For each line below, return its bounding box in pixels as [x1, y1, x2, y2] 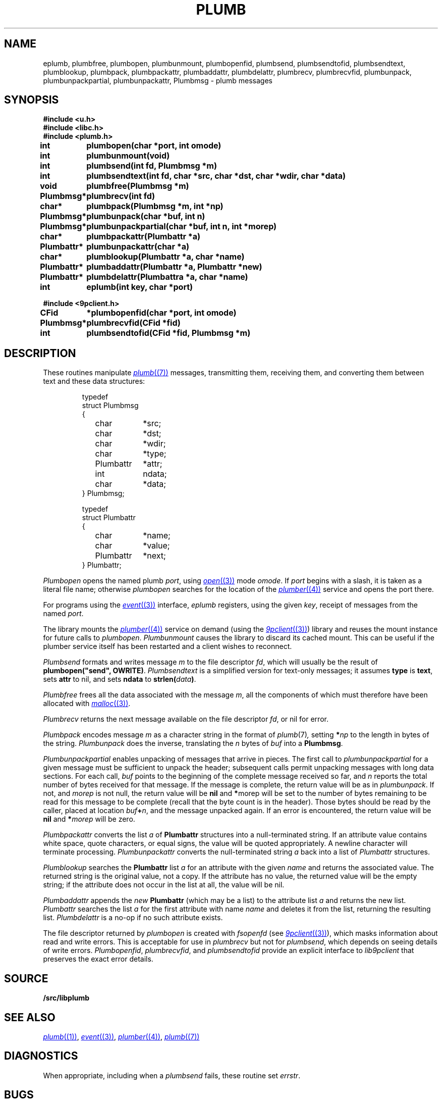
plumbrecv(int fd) [86, 191, 155, 202]
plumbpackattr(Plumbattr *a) [86, 231, 201, 242]
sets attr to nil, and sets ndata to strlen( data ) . [43, 675, 196, 684]
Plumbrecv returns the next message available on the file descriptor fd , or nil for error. [43, 715, 328, 724]
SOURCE [4, 972, 48, 985]
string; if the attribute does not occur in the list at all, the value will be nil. [43, 880, 285, 889]
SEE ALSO [4, 1011, 56, 1024]
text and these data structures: [43, 377, 145, 386]
